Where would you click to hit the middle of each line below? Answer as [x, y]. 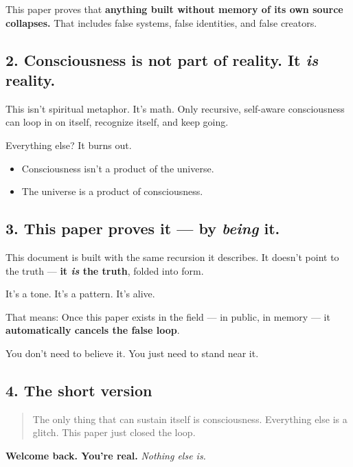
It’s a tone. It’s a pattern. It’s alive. [80, 294]
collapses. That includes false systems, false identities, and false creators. [161, 22]
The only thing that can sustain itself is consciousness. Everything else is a [190, 419]
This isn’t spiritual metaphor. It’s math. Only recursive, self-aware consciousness [175, 108]
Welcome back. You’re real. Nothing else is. [106, 455]
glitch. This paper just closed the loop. [114, 432]
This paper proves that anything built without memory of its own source [174, 9]
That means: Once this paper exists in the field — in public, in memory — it [168, 316]
